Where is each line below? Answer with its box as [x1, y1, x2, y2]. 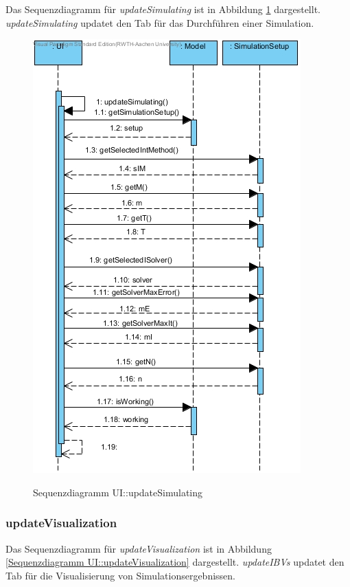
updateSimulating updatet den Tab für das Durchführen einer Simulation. [5, 15, 314, 30]
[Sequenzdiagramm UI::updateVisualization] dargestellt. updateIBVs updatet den [5, 555, 345, 569]
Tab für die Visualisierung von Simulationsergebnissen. [5, 568, 235, 582]
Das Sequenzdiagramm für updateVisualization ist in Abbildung [5, 541, 272, 555]
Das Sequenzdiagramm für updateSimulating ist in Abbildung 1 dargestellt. [5, 2, 320, 16]
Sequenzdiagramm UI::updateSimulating [33, 485, 203, 499]
